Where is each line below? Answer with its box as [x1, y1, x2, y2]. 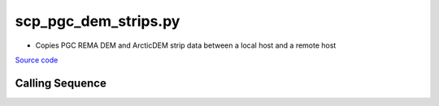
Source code [15, 55, 59, 65]
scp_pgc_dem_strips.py [15, 12, 180, 30]
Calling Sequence [15, 76, 107, 90]
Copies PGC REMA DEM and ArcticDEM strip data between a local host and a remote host [35, 40, 337, 50]
